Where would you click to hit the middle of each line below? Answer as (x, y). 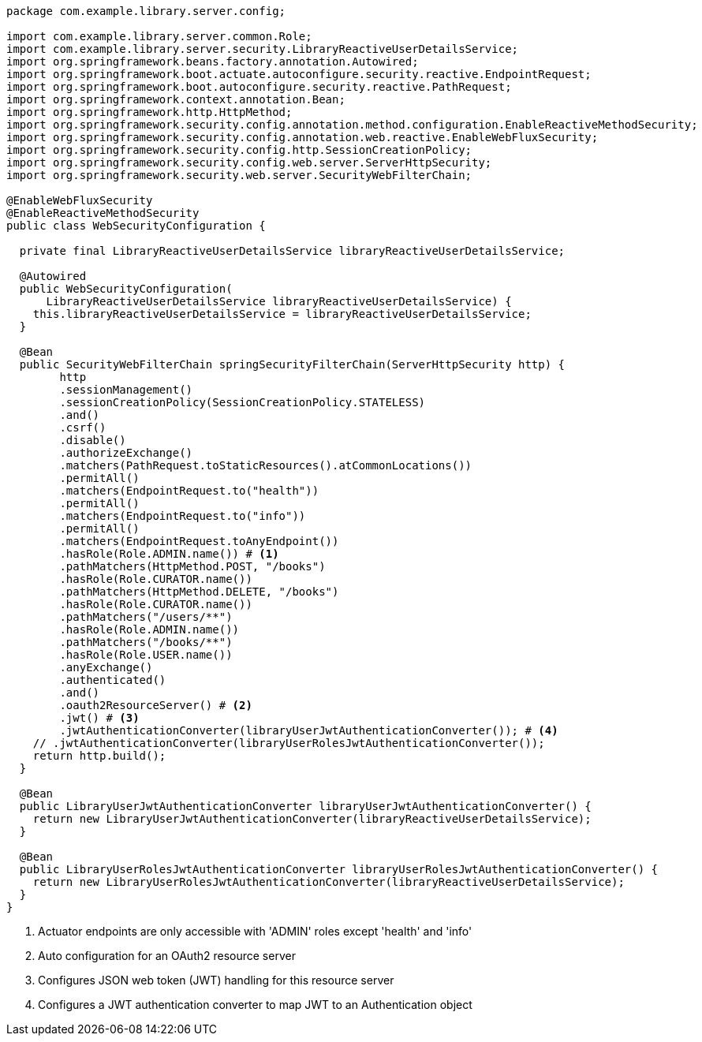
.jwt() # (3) (99, 718)
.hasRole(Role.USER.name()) (146, 655)
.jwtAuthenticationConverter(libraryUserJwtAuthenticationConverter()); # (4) (309, 730)
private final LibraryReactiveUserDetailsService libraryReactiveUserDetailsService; (292, 251)
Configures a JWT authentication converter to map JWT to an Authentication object (255, 1005)
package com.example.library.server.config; (146, 11)
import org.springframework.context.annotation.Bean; (176, 99)
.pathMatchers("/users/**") (146, 617)
